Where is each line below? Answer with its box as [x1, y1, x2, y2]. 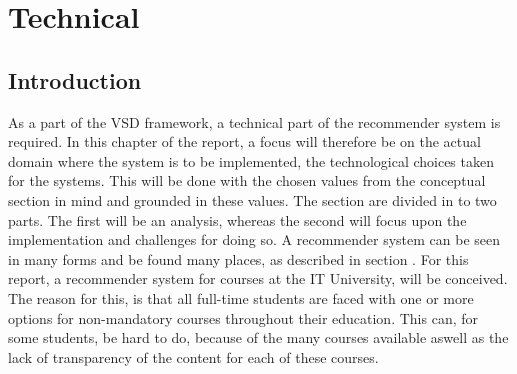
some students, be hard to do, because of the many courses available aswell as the [8, 327, 509, 348]
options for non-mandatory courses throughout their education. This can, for [8, 307, 478, 328]
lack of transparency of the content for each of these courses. [8, 346, 379, 367]
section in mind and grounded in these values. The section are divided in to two [8, 189, 497, 210]
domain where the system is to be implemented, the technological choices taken [8, 150, 494, 171]
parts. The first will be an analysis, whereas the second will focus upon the [8, 209, 467, 230]
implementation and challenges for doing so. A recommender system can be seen [8, 229, 500, 250]
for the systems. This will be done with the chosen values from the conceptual [8, 170, 486, 191]
